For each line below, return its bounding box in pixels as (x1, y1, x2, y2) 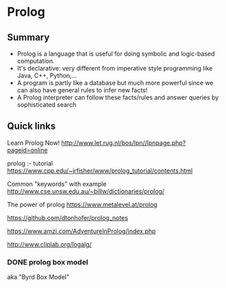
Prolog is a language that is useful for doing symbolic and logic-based (16, 49, 215, 58)
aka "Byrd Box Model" (7, 273, 70, 281)
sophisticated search (16, 101, 77, 108)
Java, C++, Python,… (16, 71, 77, 80)
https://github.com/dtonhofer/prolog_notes (7, 213, 129, 221)
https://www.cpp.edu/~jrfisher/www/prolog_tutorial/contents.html (7, 166, 193, 175)
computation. (16, 57, 55, 65)
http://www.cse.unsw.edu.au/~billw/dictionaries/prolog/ (7, 187, 165, 195)
